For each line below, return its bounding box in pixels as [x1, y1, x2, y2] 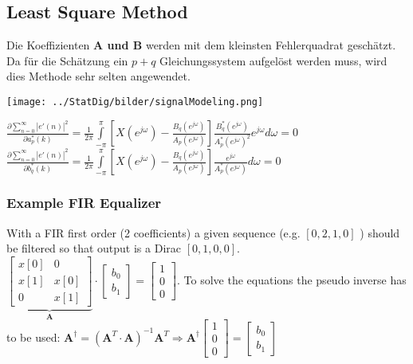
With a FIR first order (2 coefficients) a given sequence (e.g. [6, 224, 301, 241]
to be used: [6, 328, 61, 345]
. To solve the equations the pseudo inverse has [176, 271, 407, 288]
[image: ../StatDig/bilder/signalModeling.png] [6, 96, 264, 108]
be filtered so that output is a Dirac [6, 240, 181, 256]
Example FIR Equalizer [6, 193, 162, 213]
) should [360, 224, 400, 241]
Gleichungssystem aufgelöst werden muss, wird [159, 52, 387, 68]
